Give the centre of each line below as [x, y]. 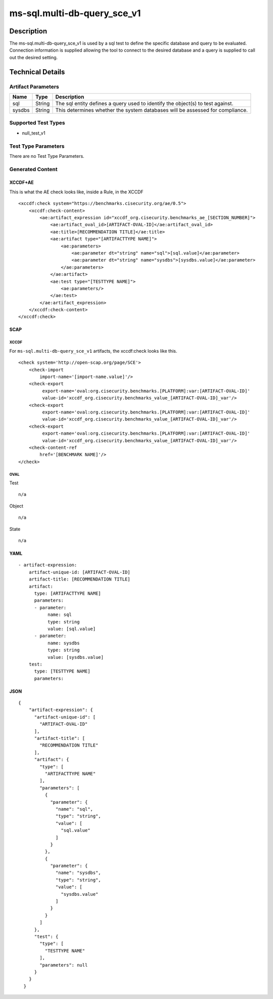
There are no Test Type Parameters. [47, 156]
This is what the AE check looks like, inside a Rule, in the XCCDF [76, 192]
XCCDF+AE [21, 183]
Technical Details [37, 72]
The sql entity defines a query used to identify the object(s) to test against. [144, 103]
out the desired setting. [34, 57]
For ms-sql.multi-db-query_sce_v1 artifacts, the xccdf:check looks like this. [93, 351]
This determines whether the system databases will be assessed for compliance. [151, 110]
